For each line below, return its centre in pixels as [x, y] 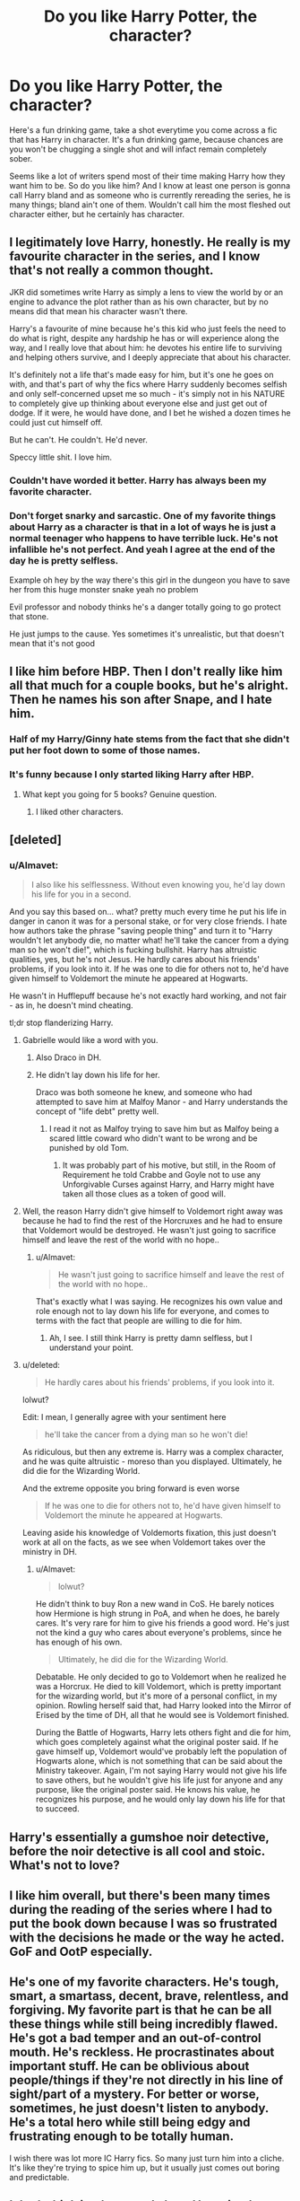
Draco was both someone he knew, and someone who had [144, 1092]
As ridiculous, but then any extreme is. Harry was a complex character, [153, 1452]
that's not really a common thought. [111, 271]
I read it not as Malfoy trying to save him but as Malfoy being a [164, 1129]
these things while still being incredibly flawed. [144, 2025]
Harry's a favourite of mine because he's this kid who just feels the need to [148, 329]
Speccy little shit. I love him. [61, 457]
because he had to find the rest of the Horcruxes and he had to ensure [152, 1221]
